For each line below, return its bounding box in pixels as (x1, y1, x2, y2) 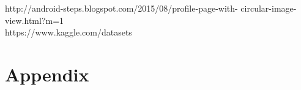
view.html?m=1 (5, 13, 64, 26)
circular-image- (240, 2, 297, 14)
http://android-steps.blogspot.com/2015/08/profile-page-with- (5, 2, 238, 14)
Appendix (5, 61, 89, 86)
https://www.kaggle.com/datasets (5, 26, 132, 39)
